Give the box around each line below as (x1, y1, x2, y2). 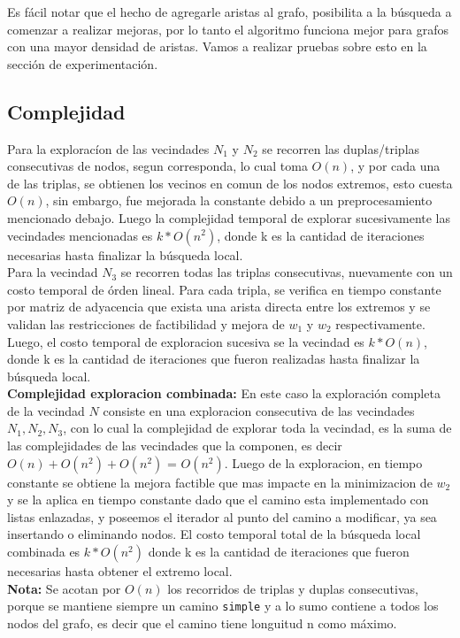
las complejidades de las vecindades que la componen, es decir (7, 436, 342, 455)
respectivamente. (335, 314, 425, 333)
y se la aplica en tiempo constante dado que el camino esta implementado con (7, 490, 429, 509)
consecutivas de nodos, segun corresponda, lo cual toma (7, 157, 308, 175)
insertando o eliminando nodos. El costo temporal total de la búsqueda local (7, 525, 421, 543)
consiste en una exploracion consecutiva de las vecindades (103, 401, 415, 419)
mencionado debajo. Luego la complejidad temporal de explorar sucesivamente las (7, 208, 451, 227)
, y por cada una (350, 157, 441, 175)
